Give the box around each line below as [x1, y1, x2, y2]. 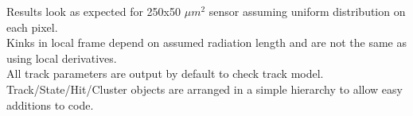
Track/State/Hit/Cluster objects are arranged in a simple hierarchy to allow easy [6, 80, 403, 97]
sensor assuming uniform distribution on [208, 3, 406, 19]
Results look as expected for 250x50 [6, 3, 181, 19]
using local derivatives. [6, 49, 117, 66]
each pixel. [6, 18, 58, 35]
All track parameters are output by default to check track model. [6, 65, 324, 82]
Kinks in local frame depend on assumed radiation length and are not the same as [6, 34, 407, 51]
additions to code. [6, 96, 94, 113]
